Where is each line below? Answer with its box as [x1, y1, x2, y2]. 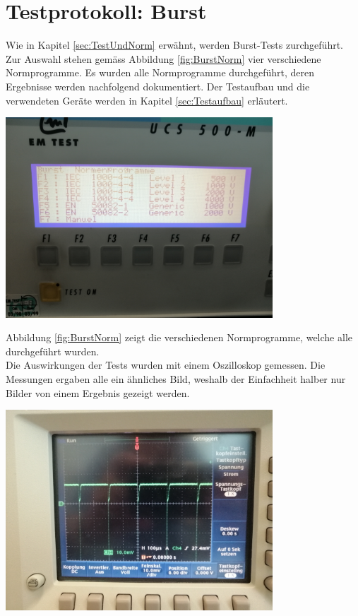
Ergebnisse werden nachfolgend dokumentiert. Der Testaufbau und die [6, 78, 310, 93]
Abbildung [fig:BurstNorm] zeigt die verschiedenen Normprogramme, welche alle [6, 330, 352, 345]
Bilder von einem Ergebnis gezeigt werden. [6, 385, 190, 400]
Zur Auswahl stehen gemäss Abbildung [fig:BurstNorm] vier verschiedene [6, 51, 321, 66]
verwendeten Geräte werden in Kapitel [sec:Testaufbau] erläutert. [6, 93, 288, 107]
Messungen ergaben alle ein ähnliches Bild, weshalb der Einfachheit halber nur [6, 371, 346, 386]
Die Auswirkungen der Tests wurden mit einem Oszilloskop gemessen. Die [6, 357, 326, 372]
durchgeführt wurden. [6, 343, 100, 358]
